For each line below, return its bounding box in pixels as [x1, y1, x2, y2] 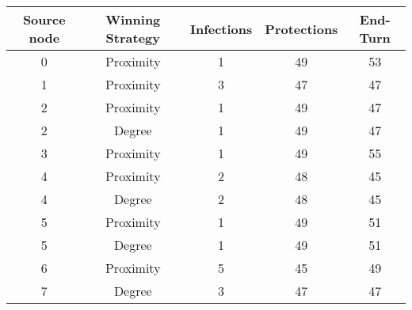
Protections [265, 19, 338, 38]
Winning [105, 10, 161, 28]
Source [22, 10, 66, 28]
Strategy [105, 28, 160, 47]
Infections [189, 19, 253, 38]
